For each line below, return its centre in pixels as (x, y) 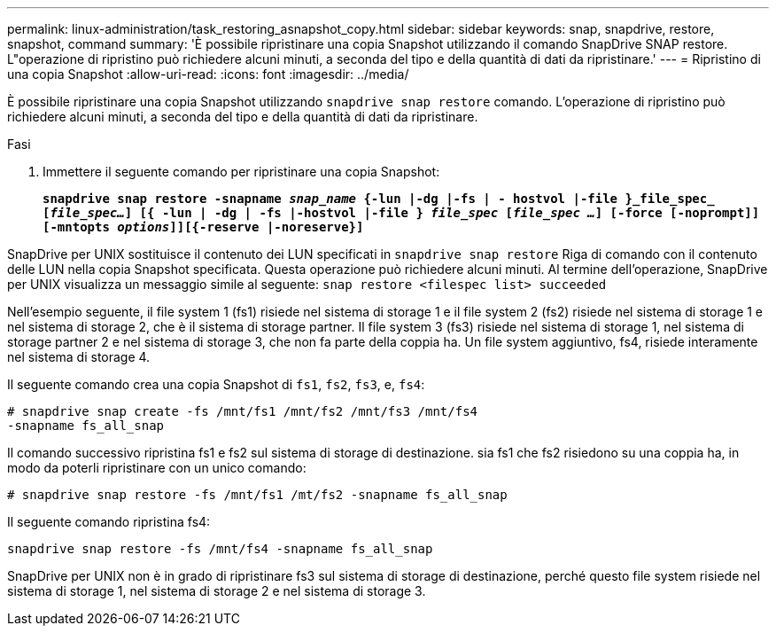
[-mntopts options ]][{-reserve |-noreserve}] (203, 227)
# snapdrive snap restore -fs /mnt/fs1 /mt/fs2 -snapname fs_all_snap (257, 495)
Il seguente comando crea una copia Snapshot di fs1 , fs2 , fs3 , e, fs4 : (216, 384)
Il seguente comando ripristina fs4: (109, 522)
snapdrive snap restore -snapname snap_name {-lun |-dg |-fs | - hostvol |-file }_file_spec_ (379, 199)
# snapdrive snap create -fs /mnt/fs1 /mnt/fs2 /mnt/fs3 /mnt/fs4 (243, 411)
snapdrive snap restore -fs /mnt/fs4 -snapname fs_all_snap (220, 549)
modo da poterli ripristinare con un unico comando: (157, 468)
